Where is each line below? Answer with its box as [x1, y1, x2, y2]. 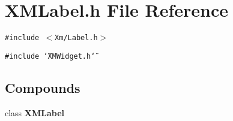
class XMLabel [5, 106, 65, 119]
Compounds [5, 78, 80, 96]
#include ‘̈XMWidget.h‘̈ [5, 52, 95, 60]
